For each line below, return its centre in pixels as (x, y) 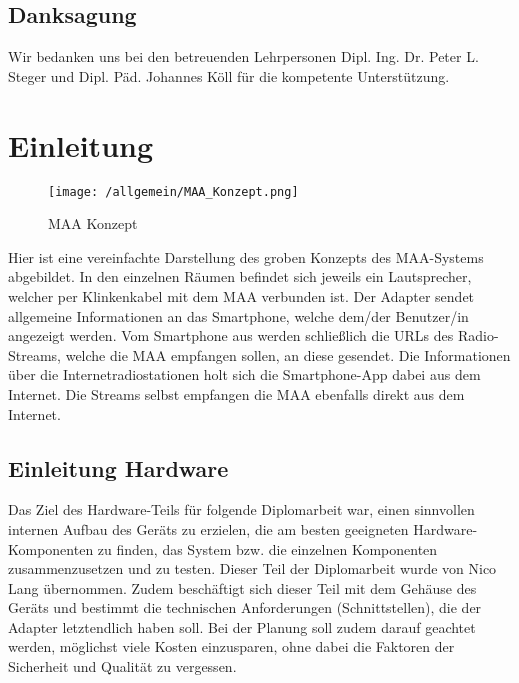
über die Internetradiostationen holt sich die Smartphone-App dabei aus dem (244, 374)
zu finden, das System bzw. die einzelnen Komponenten (267, 548)
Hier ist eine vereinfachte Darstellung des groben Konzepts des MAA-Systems (246, 256)
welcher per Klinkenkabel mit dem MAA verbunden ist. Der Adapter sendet (241, 295)
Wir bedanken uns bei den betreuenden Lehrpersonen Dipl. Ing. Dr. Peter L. (243, 56)
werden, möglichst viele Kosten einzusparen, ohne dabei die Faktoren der (231, 646)
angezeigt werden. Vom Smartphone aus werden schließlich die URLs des (231, 335)
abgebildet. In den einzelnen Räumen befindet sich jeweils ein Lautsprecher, (240, 276)
